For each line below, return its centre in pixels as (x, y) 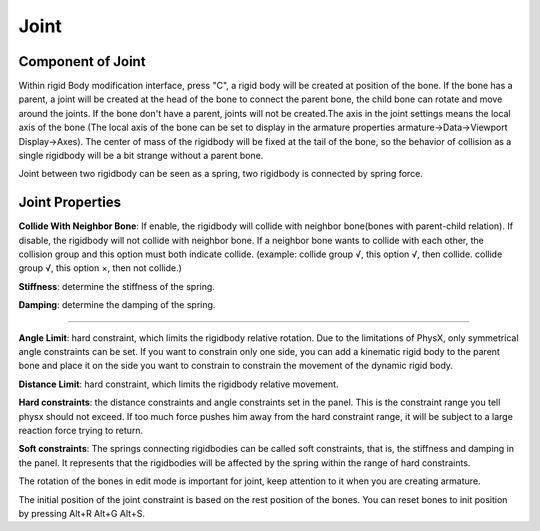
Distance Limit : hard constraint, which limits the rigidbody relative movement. (178, 384)
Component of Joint (82, 61)
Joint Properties (70, 202)
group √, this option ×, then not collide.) (100, 268)
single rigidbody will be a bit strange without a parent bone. (141, 156)
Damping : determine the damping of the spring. (117, 305)
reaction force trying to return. (81, 430)
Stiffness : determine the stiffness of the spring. (116, 286)
